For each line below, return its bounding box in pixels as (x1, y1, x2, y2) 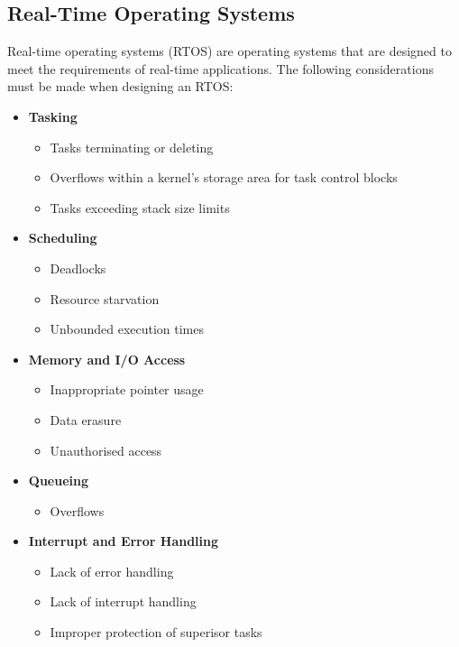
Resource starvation (50, 289, 160, 308)
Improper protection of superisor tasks (50, 623, 262, 642)
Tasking (28, 106, 78, 125)
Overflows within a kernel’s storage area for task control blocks (50, 168, 398, 187)
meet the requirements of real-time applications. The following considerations (7, 59, 434, 78)
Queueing (28, 471, 89, 490)
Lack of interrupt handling (50, 592, 197, 611)
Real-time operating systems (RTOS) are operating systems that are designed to (7, 42, 452, 60)
